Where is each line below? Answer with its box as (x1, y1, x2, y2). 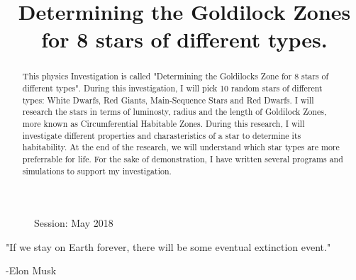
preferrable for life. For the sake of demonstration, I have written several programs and (22, 152, 343, 164)
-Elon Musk (6, 263, 57, 278)
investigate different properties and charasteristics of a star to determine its (22, 129, 301, 141)
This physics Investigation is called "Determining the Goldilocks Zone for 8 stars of (22, 70, 329, 82)
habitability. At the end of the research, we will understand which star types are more (22, 141, 340, 153)
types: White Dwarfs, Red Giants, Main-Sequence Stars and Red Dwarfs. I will (22, 94, 314, 106)
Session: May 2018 (34, 215, 113, 230)
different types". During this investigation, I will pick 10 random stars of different (22, 82, 323, 94)
